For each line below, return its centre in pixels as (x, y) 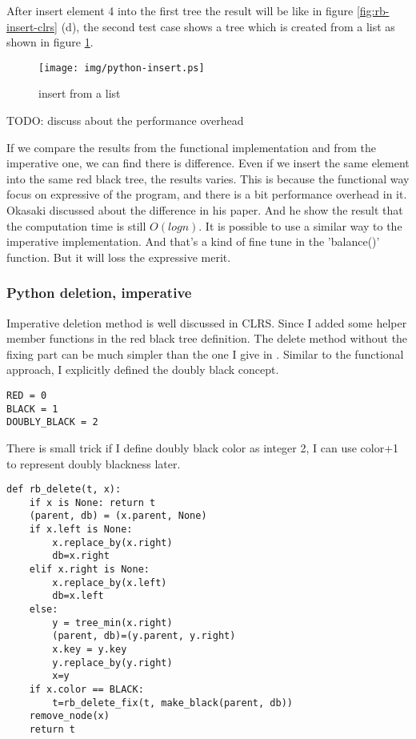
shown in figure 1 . (50, 42)
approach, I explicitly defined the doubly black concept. (143, 369)
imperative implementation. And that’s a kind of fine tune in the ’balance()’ (193, 241)
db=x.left (78, 596)
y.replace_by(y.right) (112, 663)
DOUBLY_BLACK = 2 (52, 422)
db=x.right (81, 556)
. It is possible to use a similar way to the (300, 225)
